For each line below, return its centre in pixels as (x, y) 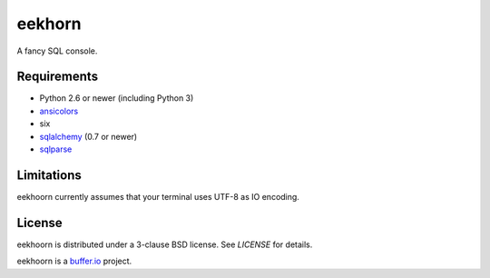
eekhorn (49, 24)
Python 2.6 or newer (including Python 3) (117, 98)
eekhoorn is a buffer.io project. (74, 261)
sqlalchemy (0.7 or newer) (88, 136)
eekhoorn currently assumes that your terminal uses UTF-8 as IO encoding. (158, 196)
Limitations (49, 175)
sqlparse (56, 149)
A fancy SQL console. (57, 51)
